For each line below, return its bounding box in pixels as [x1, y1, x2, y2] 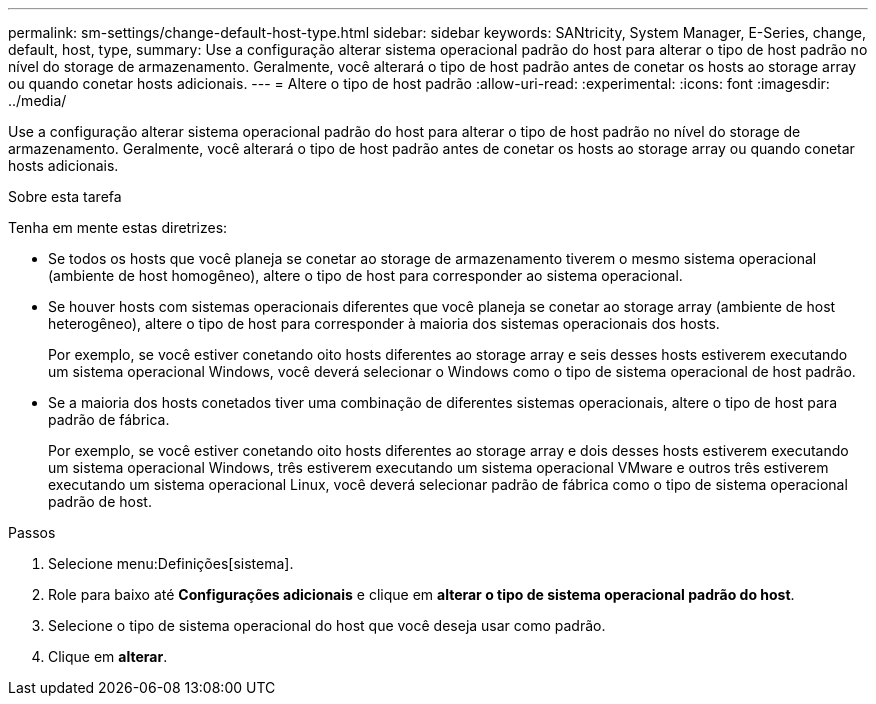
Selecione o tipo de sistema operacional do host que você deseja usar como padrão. [48, 617, 606, 634]
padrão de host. [48, 493, 152, 510]
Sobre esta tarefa [8, 188, 122, 205]
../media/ [8, 92, 67, 109]
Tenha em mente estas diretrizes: [8, 219, 228, 236]
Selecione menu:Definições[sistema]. [48, 555, 294, 572]
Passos [8, 524, 56, 541]
